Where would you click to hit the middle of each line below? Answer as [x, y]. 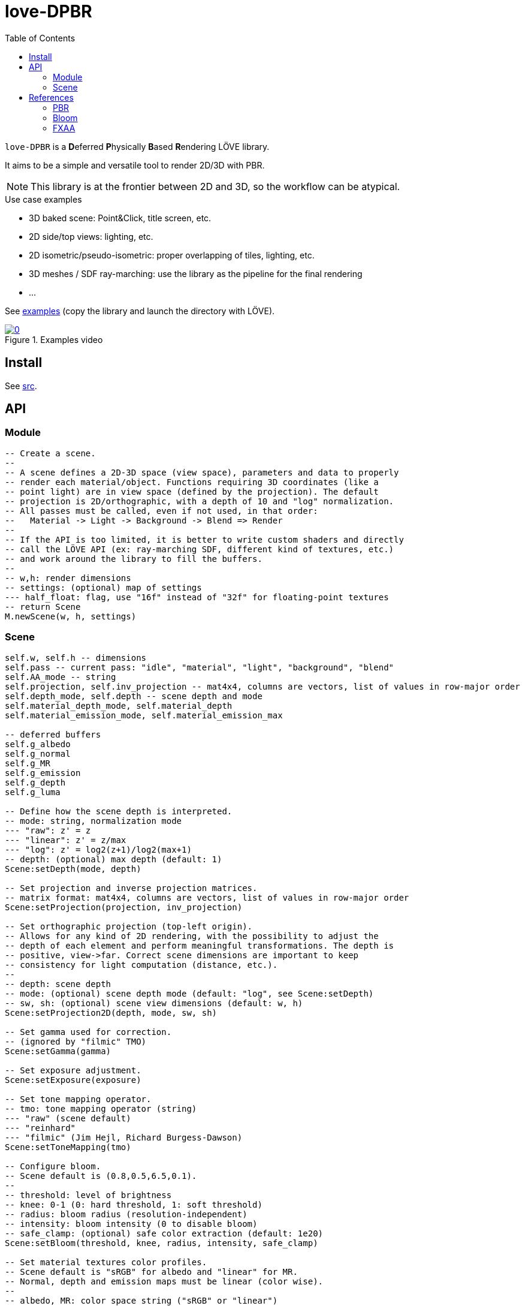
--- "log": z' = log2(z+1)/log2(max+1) [98, 849]
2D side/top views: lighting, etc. [91, 236]
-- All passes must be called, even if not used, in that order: [162, 511]
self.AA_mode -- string [61, 677]
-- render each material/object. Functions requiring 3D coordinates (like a [192, 482]
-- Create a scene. [50, 453]
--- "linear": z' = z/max [66, 840]
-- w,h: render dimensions [68, 578]
